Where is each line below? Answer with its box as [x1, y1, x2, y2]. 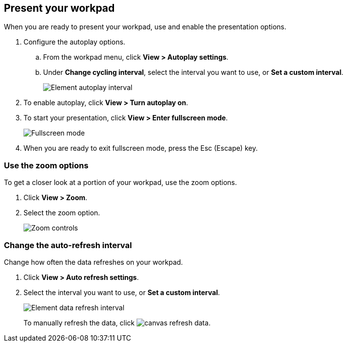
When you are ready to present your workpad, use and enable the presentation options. [4, 23, 286, 31]
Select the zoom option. [23, 208, 100, 217]
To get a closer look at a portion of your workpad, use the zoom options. [4, 178, 237, 187]
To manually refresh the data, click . [23, 318, 211, 327]
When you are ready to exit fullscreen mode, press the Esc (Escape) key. [23, 144, 258, 153]
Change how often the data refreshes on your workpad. [4, 257, 183, 266]
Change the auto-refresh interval [4, 240, 132, 250]
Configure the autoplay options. [23, 38, 125, 46]
